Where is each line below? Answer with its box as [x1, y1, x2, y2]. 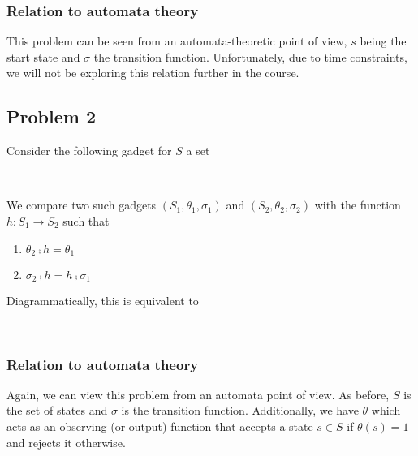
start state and [6, 48, 80, 65]
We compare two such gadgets [6, 196, 157, 213]
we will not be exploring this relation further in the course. [6, 64, 299, 81]
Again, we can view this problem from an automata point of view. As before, [6, 385, 390, 402]
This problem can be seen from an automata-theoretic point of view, [6, 32, 347, 49]
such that [62, 212, 110, 229]
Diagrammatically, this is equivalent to [6, 292, 199, 309]
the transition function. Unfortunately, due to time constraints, [93, 48, 407, 65]
